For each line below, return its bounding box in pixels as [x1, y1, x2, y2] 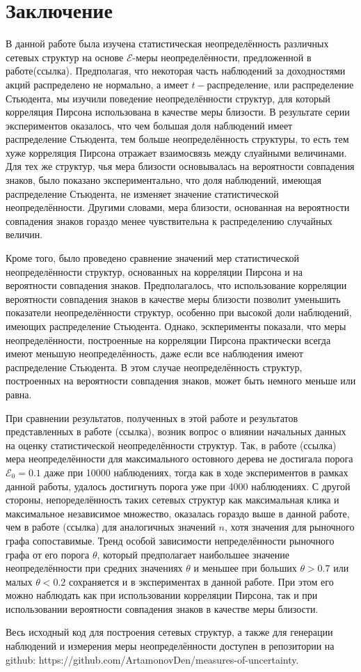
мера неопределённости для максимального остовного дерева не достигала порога [6, 451, 353, 466]
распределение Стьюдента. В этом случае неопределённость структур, [6, 359, 303, 374]
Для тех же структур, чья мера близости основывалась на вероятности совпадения [6, 159, 355, 173]
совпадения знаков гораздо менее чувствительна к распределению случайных [6, 213, 332, 228]
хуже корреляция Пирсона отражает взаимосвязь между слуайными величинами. [6, 145, 347, 159]
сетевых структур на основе [6, 49, 124, 64]
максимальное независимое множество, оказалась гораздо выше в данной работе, [6, 506, 350, 520]
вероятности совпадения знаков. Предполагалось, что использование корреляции [6, 278, 347, 292]
